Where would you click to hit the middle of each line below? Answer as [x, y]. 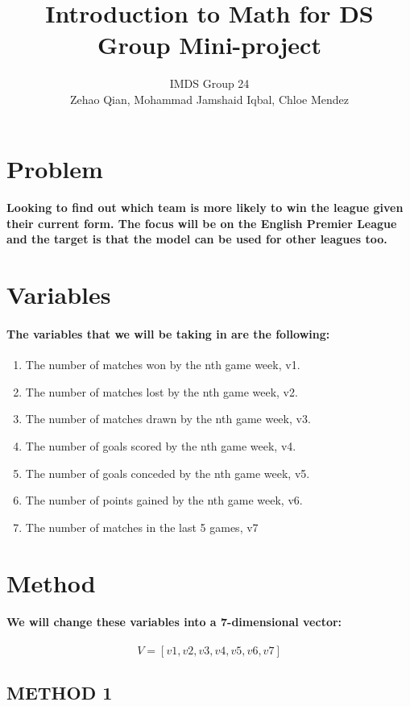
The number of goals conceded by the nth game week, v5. [168, 473]
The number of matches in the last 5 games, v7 [142, 527]
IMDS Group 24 [209, 83]
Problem [55, 168]
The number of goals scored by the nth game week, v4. [161, 446]
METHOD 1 [60, 692]
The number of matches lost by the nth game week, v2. [162, 391]
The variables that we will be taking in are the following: [168, 334]
